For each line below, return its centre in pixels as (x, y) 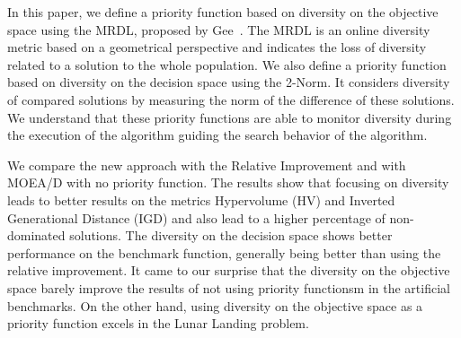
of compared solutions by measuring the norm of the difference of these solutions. (231, 99)
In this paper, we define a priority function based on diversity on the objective (223, 12)
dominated (36, 235)
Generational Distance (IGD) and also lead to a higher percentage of (196, 217)
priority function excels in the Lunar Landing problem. (158, 323)
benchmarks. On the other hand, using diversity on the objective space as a (215, 305)
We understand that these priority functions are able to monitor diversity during (230, 117)
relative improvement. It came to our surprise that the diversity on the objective (229, 270)
